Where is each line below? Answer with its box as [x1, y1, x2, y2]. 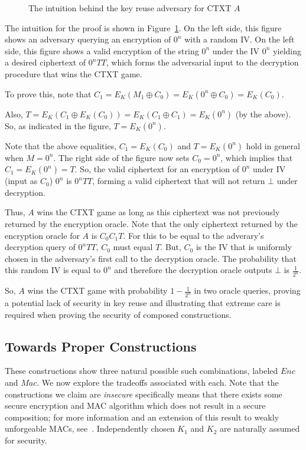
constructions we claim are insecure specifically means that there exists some [5, 387, 282, 400]
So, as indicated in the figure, [5, 119, 111, 132]
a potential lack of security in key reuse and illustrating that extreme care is [5, 297, 281, 309]
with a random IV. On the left [184, 33, 295, 45]
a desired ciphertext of [5, 56, 86, 68]
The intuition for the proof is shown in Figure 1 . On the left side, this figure [5, 21, 282, 34]
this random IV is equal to [5, 264, 101, 276]
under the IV [212, 44, 260, 57]
